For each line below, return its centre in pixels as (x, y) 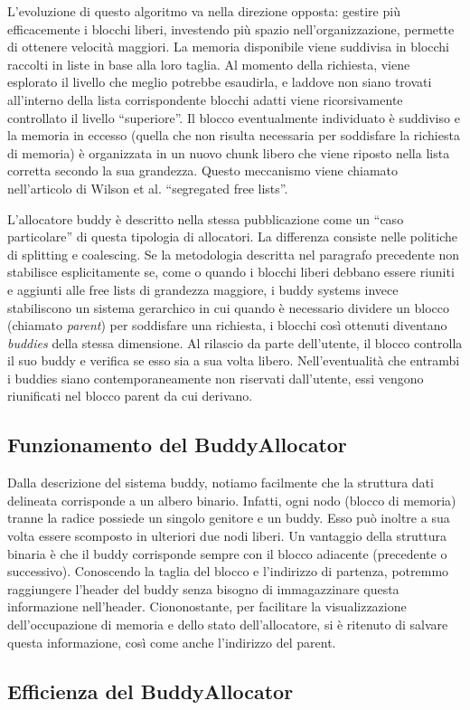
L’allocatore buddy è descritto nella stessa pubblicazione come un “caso (206, 218)
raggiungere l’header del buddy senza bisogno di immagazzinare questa (203, 588)
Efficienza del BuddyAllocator (150, 691)
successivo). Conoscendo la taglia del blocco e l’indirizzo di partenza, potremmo (228, 571)
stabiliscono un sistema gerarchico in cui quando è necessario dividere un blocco (229, 307)
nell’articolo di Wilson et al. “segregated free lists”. (148, 188)
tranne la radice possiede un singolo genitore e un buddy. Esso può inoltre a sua (229, 518)
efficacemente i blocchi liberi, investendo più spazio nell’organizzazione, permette (231, 28)
